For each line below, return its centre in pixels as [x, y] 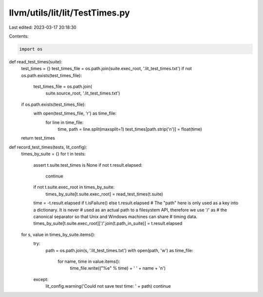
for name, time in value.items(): [89, 261]
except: [41, 279]
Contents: [19, 36]
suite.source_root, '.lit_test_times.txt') [83, 93]
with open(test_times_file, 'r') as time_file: [75, 113]
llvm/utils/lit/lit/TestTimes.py [69, 13]
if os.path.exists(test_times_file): [54, 104]
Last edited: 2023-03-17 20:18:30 [43, 27]
